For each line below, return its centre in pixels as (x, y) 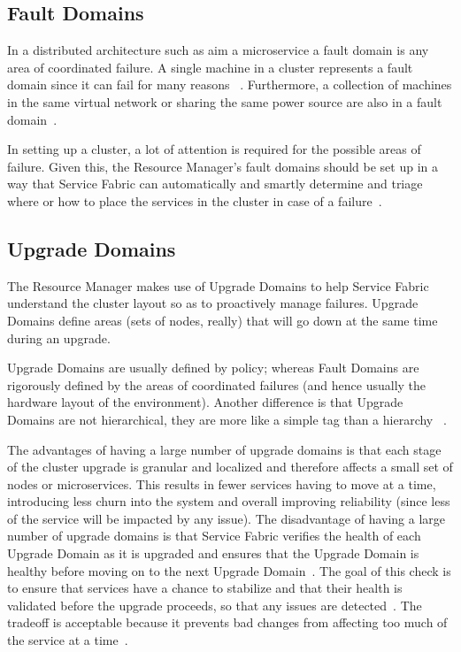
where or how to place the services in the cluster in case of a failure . (195, 200)
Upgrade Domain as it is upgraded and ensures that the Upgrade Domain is (213, 553)
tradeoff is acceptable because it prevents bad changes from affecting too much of (227, 622)
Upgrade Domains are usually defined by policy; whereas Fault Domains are (213, 368)
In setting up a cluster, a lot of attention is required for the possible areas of (214, 149)
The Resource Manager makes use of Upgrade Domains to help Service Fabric (218, 285)
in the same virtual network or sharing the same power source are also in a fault (225, 101)
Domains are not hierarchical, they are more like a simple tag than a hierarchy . (227, 419)
